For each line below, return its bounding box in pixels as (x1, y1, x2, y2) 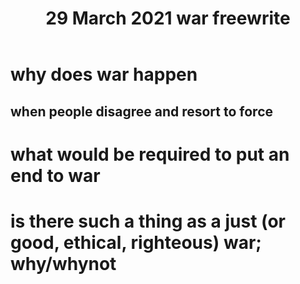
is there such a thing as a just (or (10, 210, 287, 232)
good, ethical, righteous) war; (10, 231, 262, 254)
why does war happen (10, 63, 198, 86)
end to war (10, 164, 101, 187)
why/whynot (10, 252, 117, 275)
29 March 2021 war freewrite (45, 7, 291, 30)
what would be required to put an (10, 143, 290, 166)
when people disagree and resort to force (10, 103, 274, 120)
